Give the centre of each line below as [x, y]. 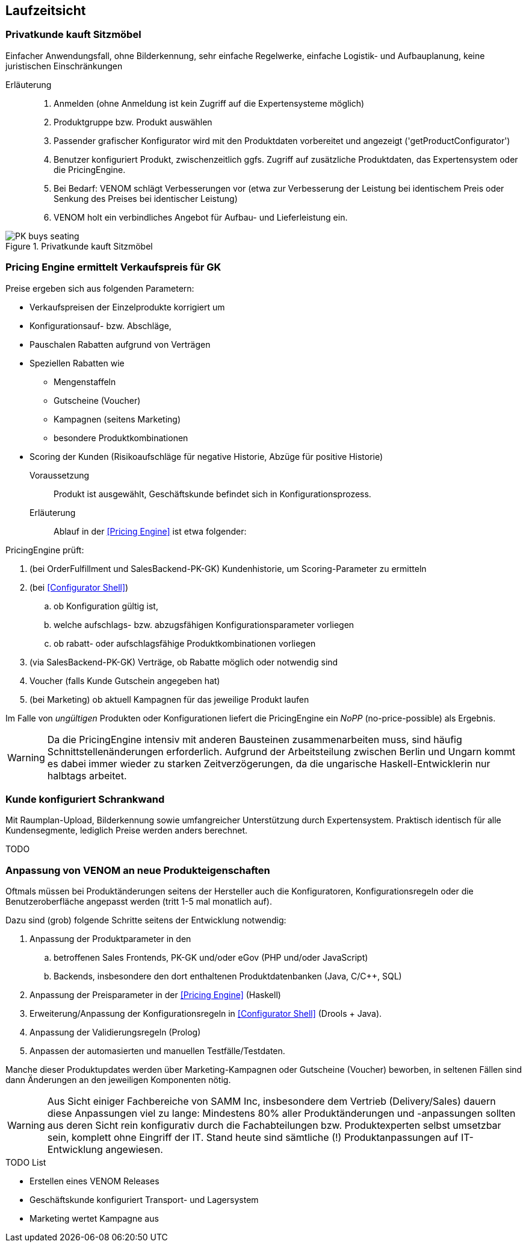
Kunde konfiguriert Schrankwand [85, 799]
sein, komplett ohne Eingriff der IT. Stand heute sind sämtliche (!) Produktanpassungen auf [253, 1138]
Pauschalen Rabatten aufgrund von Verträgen [120, 344]
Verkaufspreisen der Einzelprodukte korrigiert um [127, 307]
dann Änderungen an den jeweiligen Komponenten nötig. [118, 1080]
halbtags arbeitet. [87, 775]
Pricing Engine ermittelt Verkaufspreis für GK [113, 267]
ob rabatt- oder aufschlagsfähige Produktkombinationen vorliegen [185, 643]
